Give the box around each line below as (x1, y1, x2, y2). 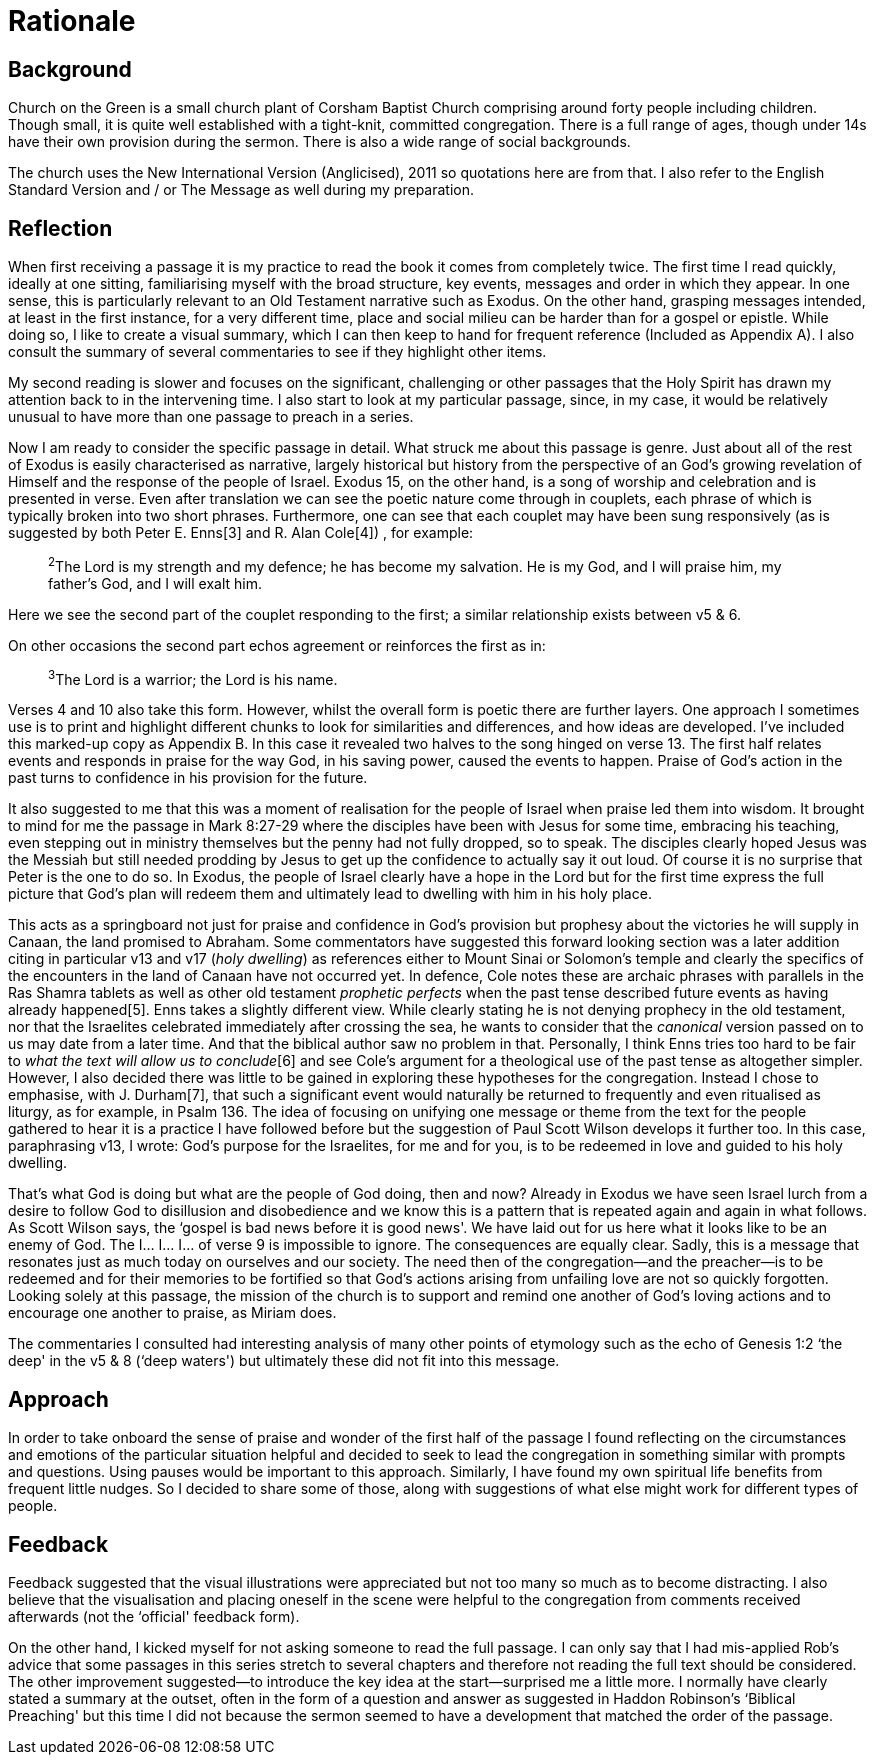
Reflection (8, 215, 113, 241)
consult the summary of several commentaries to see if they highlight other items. (8, 343, 547, 361)
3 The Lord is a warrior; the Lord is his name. (48, 667, 338, 688)
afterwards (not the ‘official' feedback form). (8, 1608, 300, 1626)
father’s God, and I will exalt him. (48, 574, 262, 592)
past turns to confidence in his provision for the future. (8, 769, 368, 787)
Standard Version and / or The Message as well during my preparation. (8, 181, 475, 199)
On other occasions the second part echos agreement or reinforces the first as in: (8, 636, 546, 654)
